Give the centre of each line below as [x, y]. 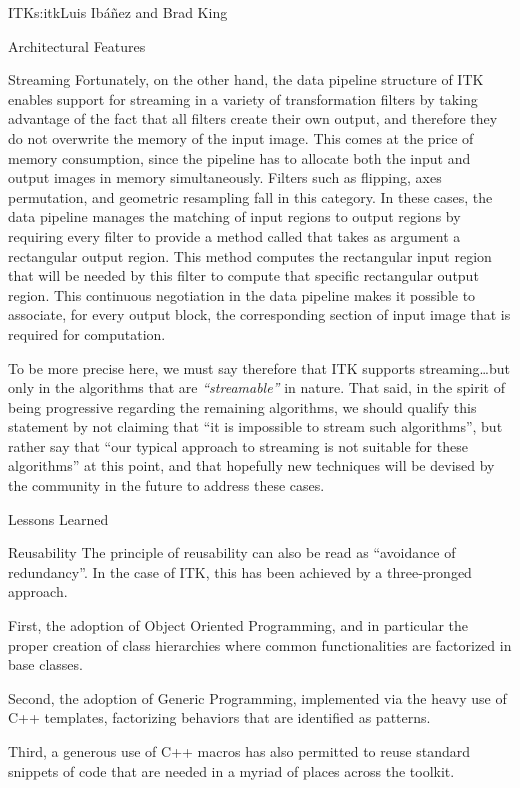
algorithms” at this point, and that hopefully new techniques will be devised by [251, 465]
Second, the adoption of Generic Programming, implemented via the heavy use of [257, 697]
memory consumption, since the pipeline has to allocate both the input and [239, 157]
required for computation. [87, 333]
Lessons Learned [58, 518]
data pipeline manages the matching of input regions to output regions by [234, 216]
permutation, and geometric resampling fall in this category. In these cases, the [250, 196]
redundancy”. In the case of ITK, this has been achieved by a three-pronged [240, 571]
